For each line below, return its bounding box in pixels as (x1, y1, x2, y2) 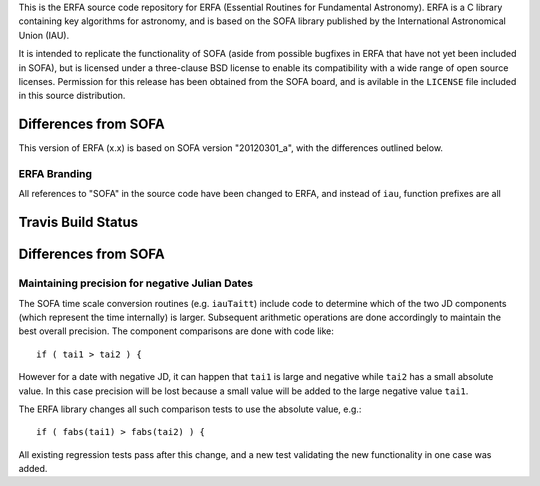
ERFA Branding (18, 167, 93, 181)
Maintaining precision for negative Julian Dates (18, 276, 254, 290)
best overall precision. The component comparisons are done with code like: (18, 325, 335, 337)
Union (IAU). (18, 29, 70, 41)
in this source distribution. (18, 90, 126, 102)
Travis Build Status (18, 214, 139, 231)
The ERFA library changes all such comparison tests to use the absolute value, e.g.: (18, 403, 362, 415)
